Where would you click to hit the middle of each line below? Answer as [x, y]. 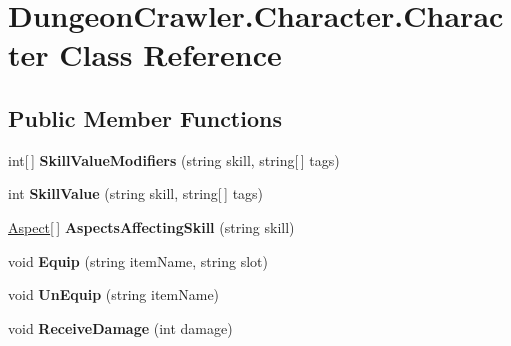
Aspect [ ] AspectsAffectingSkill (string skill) [151, 226]
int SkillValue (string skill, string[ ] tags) [136, 193]
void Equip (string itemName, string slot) [138, 260]
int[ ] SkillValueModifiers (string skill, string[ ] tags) [174, 159]
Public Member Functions [145, 117]
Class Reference [170, 54]
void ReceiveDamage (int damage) [120, 327]
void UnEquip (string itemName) [114, 294]
